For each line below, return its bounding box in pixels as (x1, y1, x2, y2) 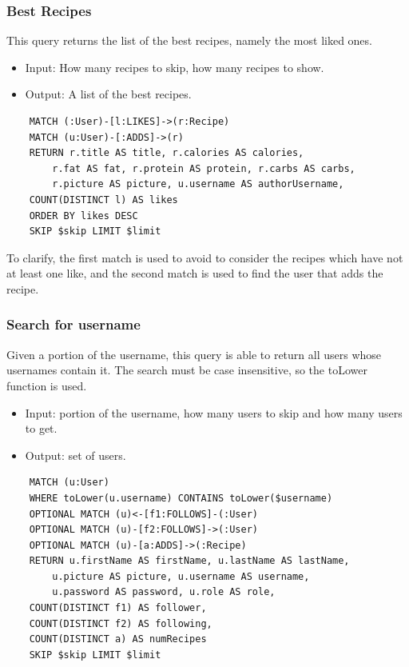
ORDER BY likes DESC (29, 210, 138, 222)
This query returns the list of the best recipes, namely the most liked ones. (6, 32, 372, 49)
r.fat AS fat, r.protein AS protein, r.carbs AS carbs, (52, 162, 355, 174)
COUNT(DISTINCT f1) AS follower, (29, 602, 207, 614)
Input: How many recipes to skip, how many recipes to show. (25, 58, 324, 75)
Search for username (6, 314, 141, 334)
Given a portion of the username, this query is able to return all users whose (6, 345, 382, 362)
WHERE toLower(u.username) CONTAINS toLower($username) (29, 492, 333, 504)
